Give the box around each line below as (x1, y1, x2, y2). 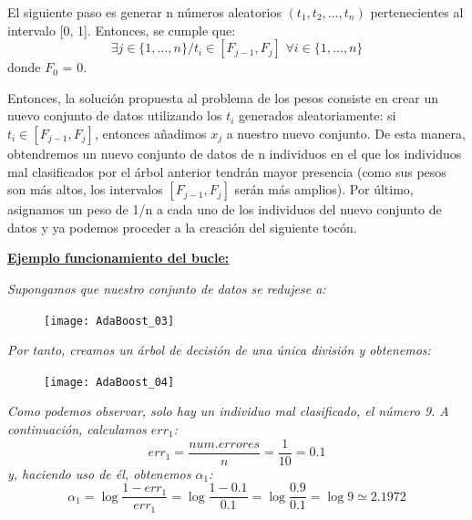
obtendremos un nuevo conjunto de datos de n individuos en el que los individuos (7, 143, 462, 162)
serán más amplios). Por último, (234, 180, 414, 199)
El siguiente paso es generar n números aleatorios (7, 3, 282, 21)
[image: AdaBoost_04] (44, 375, 175, 389)
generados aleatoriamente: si (239, 106, 396, 125)
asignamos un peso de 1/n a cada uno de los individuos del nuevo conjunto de (7, 200, 442, 219)
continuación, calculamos (7, 420, 147, 439)
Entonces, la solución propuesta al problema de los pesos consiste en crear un (7, 88, 439, 107)
